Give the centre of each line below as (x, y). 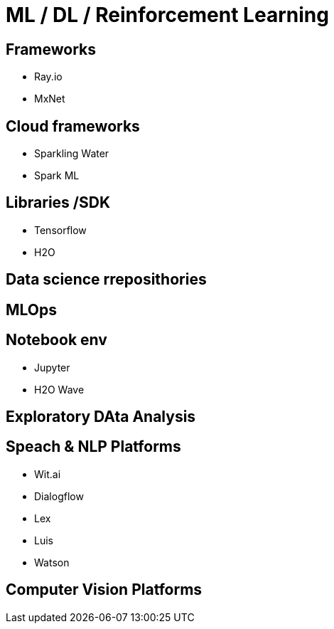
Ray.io (48, 77)
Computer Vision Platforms (104, 590)
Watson (52, 562)
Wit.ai (48, 474)
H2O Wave (59, 389)
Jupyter (52, 367)
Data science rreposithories (106, 280)
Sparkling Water (72, 154)
